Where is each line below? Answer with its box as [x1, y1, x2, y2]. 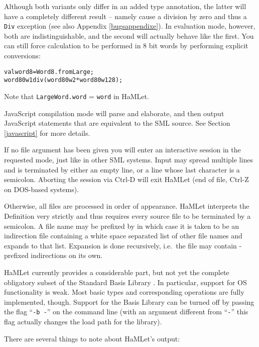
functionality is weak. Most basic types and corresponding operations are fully [4, 287, 244, 297]
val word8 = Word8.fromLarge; [4, 68, 94, 75]
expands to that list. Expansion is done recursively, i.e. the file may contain [4, 240, 237, 250]
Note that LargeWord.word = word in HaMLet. [4, 91, 149, 101]
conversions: [4, 50, 41, 61]
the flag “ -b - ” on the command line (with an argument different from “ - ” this [4, 306, 248, 317]
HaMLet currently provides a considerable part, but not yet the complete [4, 267, 229, 277]
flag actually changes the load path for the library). [4, 316, 162, 326]
